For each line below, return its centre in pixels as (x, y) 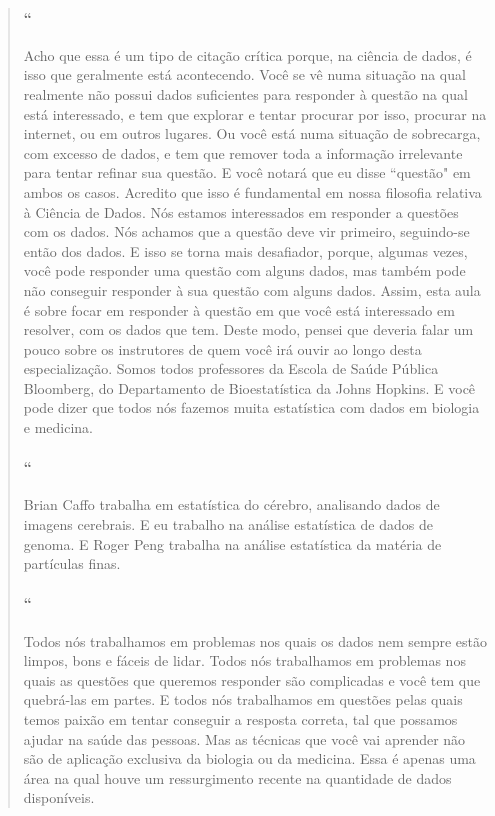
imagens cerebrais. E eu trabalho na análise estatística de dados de (228, 524)
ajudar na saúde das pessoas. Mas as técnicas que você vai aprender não (244, 738)
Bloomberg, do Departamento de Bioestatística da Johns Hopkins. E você (249, 387)
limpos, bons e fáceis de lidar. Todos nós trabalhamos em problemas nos (244, 660)
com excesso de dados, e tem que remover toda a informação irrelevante (243, 152)
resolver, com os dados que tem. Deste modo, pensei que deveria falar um (248, 329)
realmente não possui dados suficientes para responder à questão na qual (245, 93)
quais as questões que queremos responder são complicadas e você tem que (252, 679)
